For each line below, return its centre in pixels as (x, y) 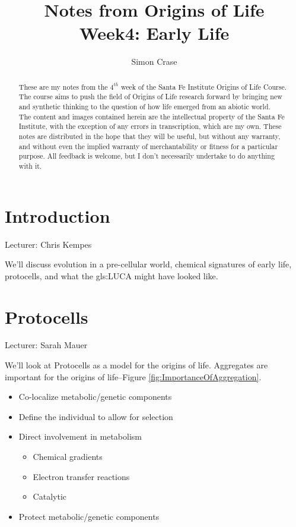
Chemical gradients (68, 457)
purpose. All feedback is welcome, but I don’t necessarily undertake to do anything (147, 156)
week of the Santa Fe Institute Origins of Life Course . (203, 86)
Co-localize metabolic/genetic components (95, 397)
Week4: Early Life (154, 33)
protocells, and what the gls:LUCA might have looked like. (112, 275)
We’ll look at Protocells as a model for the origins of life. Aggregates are (136, 365)
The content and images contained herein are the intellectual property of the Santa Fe (152, 116)
